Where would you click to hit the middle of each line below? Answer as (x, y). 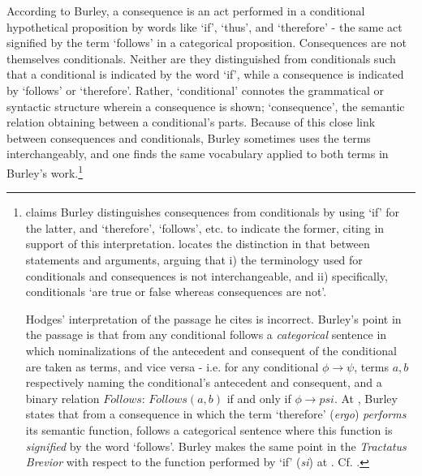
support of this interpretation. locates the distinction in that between (198, 244)
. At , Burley (366, 398)
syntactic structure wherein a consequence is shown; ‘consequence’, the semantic (206, 106)
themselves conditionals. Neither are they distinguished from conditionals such (201, 58)
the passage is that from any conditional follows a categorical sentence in (206, 334)
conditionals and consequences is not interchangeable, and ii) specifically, (207, 275)
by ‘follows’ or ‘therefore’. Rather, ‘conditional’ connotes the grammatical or (195, 90)
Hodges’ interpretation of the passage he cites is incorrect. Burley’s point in (213, 318)
